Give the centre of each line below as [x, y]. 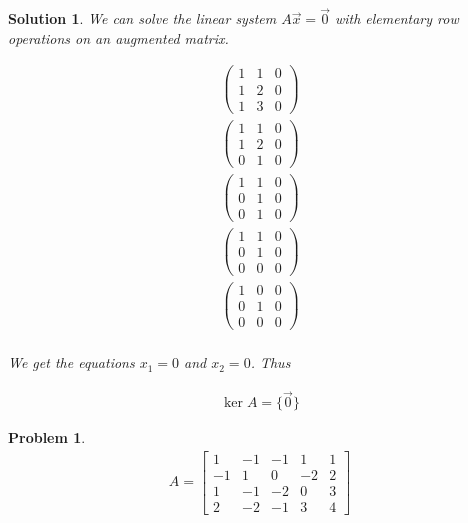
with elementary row [396, 18]
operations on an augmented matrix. [118, 37]
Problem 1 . [47, 437]
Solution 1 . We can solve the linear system [142, 18]
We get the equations [71, 362]
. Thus [270, 362]
